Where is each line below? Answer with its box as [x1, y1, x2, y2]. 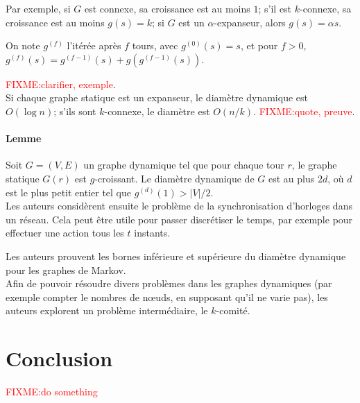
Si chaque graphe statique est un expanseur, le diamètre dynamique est [6, 90, 308, 105]
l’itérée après [67, 38, 121, 53]
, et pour [240, 38, 278, 53]
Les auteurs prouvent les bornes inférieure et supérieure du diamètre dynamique [6, 248, 346, 263]
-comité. [216, 303, 250, 318]
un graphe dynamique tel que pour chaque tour [83, 157, 284, 172]
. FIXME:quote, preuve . [253, 103, 355, 118]
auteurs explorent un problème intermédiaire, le [6, 303, 208, 318]
